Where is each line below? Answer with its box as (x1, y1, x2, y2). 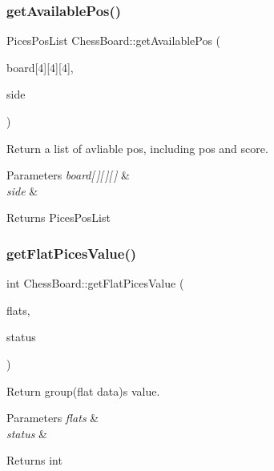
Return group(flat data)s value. (6, 382, 160, 399)
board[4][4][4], (6, 58, 74, 75)
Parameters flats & (6, 409, 99, 426)
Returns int (6, 452, 62, 469)
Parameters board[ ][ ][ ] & (6, 167, 130, 183)
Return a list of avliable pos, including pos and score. (6, 139, 268, 156)
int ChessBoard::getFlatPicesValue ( (6, 275, 184, 292)
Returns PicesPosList (6, 209, 111, 226)
